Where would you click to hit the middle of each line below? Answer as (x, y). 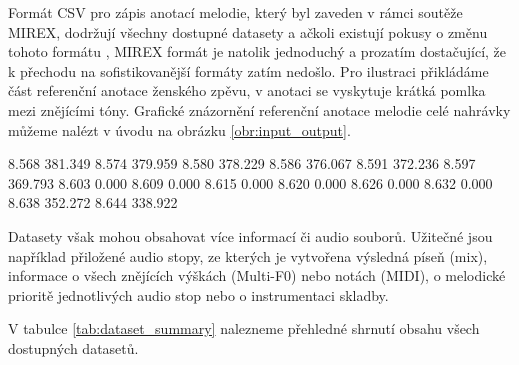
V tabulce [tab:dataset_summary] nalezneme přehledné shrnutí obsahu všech (244, 328)
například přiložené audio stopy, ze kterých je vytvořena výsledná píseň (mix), (248, 255)
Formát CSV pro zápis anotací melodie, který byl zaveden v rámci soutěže (235, 12)
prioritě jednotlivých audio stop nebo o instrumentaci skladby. (198, 294)
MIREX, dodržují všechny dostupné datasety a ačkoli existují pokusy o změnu (248, 31)
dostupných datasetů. (73, 347)
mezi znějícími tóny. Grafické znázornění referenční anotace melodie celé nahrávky (259, 109)
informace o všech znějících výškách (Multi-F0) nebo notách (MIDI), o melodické (257, 275)
